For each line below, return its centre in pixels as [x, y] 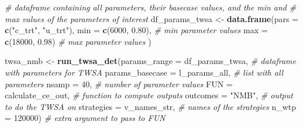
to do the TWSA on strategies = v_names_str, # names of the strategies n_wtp [151, 106]
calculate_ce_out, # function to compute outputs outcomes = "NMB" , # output [149, 95]
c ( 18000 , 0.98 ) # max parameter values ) [78, 41]
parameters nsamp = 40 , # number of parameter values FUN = [119, 83]
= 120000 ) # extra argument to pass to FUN [85, 118]
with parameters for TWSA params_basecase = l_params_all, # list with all [144, 72]
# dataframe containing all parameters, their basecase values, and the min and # [151, 7]
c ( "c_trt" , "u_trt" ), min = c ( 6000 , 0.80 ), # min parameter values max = [136, 30]
